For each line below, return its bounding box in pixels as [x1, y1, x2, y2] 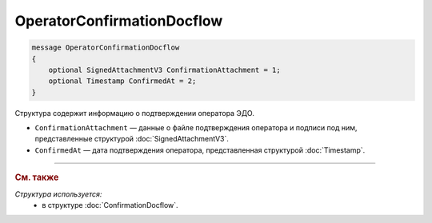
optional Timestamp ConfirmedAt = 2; [48, 77, 197, 86]
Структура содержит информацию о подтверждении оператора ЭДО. [14, 108, 255, 117]
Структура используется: [14, 189, 102, 199]
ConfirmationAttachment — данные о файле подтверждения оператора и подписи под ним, [34, 123, 358, 133]
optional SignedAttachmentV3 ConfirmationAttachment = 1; [48, 65, 281, 74]
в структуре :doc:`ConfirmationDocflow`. [42, 200, 179, 209]
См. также [14, 172, 59, 183]
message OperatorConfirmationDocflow [31, 43, 180, 52]
